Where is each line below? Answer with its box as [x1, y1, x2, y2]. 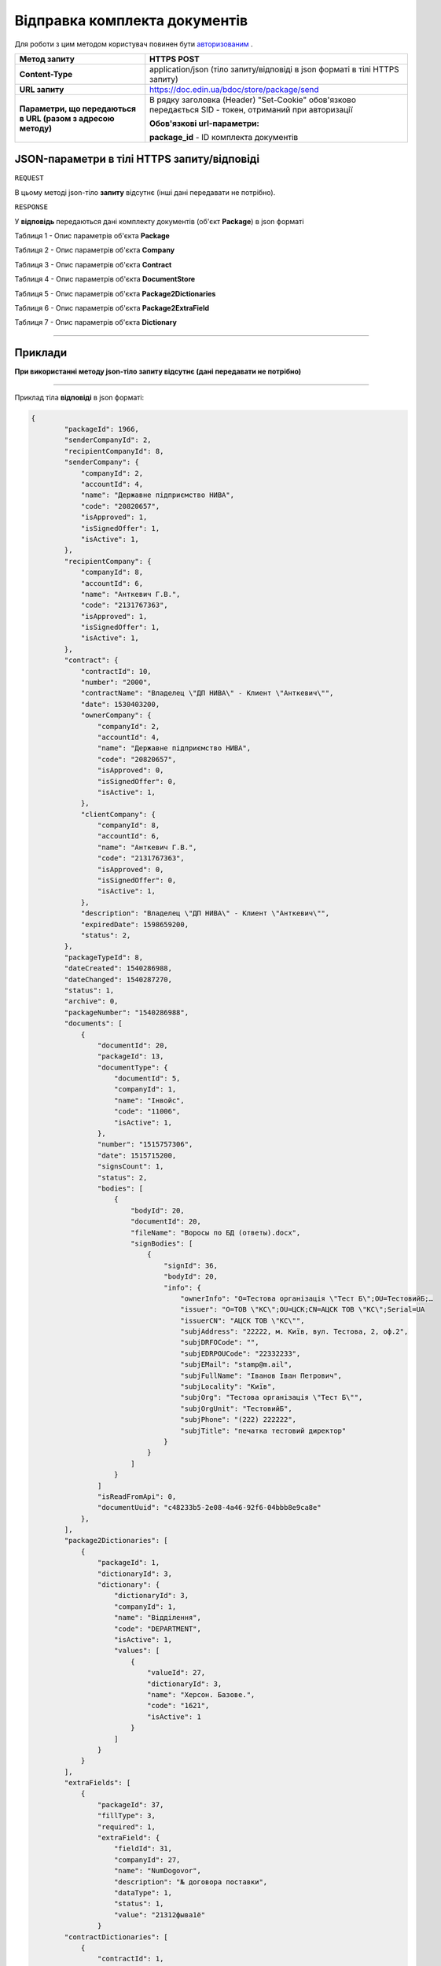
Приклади [14, 346, 68, 359]
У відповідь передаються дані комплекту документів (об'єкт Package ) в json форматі [14, 216, 304, 226]
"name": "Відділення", [114, 1613, 202, 1622]
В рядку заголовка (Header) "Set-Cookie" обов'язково [149, 94, 357, 105]
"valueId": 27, [146, 1668, 206, 1677]
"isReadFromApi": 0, [97, 1492, 177, 1501]
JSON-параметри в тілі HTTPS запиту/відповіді [14, 153, 259, 166]
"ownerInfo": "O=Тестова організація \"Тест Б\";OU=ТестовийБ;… [180, 1294, 434, 1303]
